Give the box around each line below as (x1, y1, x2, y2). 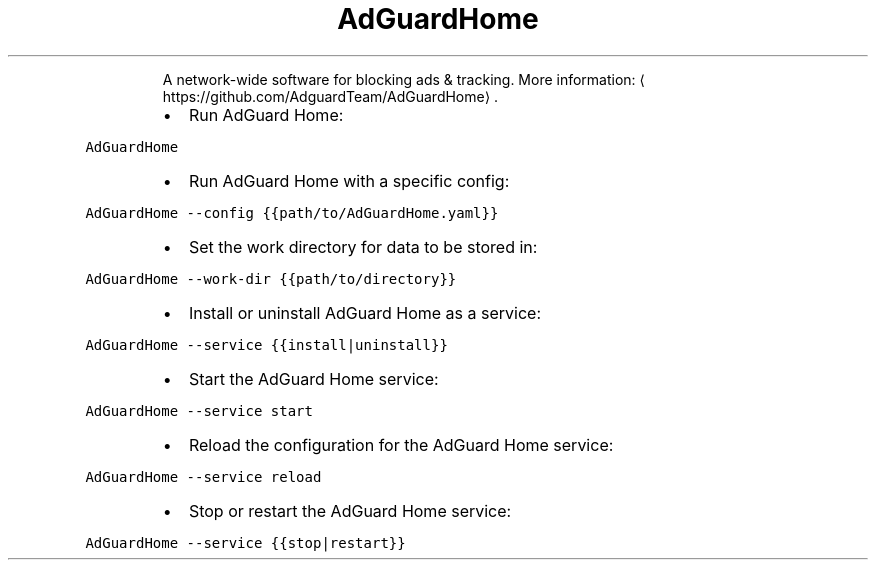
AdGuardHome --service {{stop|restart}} (85, 534, 406, 551)
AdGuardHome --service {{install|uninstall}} (85, 336, 448, 353)
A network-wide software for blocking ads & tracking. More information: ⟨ (162, 70, 646, 88)
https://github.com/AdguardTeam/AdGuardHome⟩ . (162, 87, 499, 105)
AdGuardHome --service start (85, 402, 313, 419)
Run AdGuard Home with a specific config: (188, 170, 510, 191)
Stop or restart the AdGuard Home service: (188, 500, 512, 521)
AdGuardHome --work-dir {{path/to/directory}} (85, 270, 457, 287)
